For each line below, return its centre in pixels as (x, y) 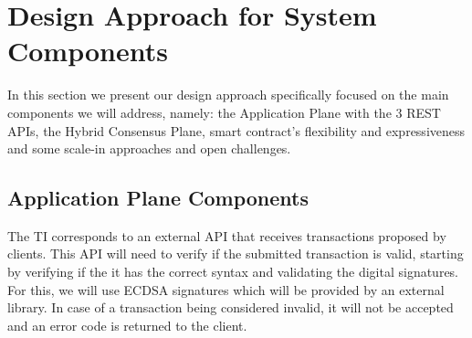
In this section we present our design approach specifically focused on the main (228, 95)
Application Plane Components (158, 198)
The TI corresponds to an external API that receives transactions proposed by (227, 235)
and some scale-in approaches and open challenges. (149, 148)
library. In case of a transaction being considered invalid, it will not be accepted (231, 307)
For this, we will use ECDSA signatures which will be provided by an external (226, 289)
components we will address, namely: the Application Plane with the (199, 112)
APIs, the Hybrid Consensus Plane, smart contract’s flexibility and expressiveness (236, 130)
